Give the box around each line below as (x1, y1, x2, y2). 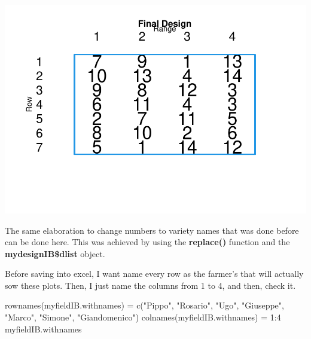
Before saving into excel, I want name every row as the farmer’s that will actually (5, 267, 304, 280)
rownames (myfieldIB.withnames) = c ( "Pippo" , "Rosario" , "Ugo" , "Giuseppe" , (5, 299, 284, 311)
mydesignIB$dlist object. (5, 247, 105, 259)
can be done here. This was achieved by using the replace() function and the (5, 236, 290, 248)
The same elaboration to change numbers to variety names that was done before (5, 224, 299, 236)
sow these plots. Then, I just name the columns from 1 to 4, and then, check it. (5, 279, 296, 291)
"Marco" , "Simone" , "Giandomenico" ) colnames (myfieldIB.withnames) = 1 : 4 (5, 311, 281, 323)
